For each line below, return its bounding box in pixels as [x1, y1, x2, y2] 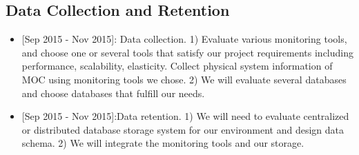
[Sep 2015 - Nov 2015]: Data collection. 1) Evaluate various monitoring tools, [21, 32, 347, 46]
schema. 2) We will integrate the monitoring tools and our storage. [21, 136, 304, 150]
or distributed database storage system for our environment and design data [21, 122, 345, 136]
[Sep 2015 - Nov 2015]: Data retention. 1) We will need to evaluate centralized [21, 109, 349, 123]
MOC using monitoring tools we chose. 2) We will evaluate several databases [21, 72, 347, 86]
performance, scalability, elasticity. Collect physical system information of [21, 59, 333, 73]
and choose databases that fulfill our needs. [21, 85, 205, 100]
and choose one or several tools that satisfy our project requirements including [21, 45, 353, 59]
